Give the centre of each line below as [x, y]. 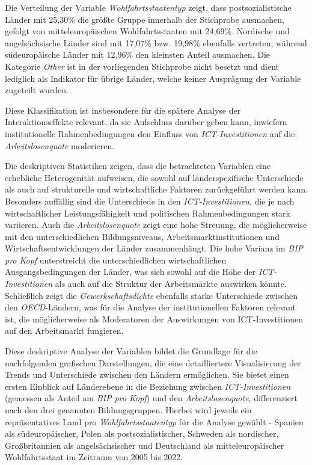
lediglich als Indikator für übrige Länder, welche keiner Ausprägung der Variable [153, 78]
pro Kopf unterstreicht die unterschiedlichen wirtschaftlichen [116, 260]
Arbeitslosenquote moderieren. [60, 145]
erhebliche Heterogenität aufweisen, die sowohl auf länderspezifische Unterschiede [154, 177]
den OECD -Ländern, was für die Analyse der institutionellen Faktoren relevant [150, 307]
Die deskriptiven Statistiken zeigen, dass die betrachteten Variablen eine [138, 166]
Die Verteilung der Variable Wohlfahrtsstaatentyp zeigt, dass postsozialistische [148, 7]
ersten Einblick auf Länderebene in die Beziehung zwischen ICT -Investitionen [148, 386]
